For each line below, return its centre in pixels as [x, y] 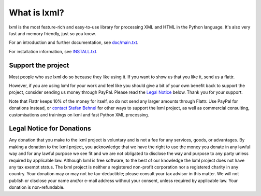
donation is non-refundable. [37, 187]
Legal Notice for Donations [50, 129]
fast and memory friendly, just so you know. [52, 33]
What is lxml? [37, 13]
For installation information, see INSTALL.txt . [53, 51]
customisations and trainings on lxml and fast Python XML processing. [79, 115]
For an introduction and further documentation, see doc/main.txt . [74, 42]
